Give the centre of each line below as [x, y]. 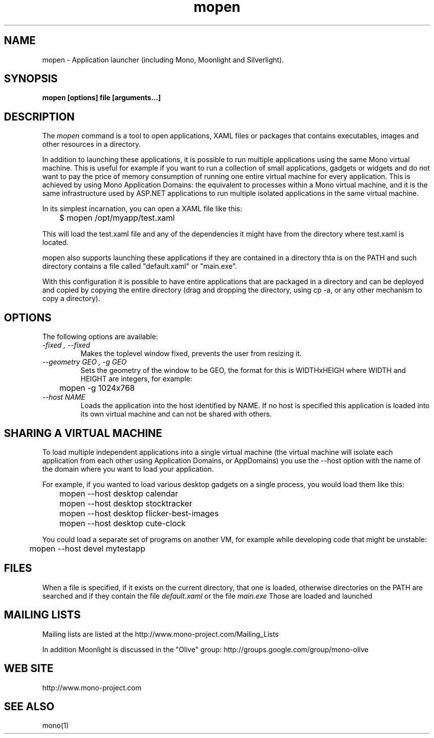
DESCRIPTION [39, 117]
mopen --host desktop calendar [119, 493]
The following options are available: [100, 337]
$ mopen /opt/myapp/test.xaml [117, 218]
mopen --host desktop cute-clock [122, 523]
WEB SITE [29, 669]
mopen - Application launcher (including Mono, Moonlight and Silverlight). [163, 60]
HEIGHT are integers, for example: [136, 379]
